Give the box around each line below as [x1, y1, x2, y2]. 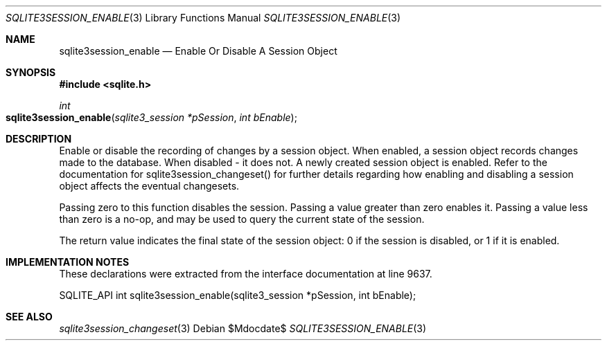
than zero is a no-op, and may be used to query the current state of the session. [59, 213, 425, 225]
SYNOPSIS [6, 66, 56, 78]
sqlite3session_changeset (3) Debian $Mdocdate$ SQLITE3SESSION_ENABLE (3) [59, 322, 427, 334]
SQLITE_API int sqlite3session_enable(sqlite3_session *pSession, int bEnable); [59, 289, 416, 301]
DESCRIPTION [6, 133, 72, 145]
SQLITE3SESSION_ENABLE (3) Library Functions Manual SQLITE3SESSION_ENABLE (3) [6, 12, 401, 24]
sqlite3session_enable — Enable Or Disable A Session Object [59, 45, 337, 57]
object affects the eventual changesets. [59, 180, 240, 192]
